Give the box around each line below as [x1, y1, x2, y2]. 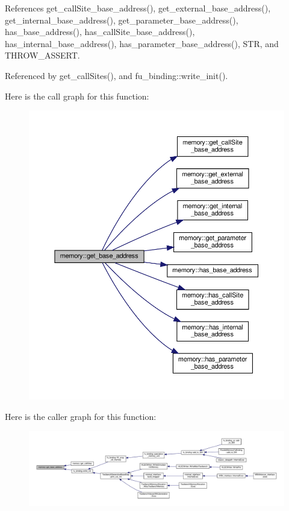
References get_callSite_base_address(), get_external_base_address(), [5, 2, 271, 14]
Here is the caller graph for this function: [5, 410, 157, 422]
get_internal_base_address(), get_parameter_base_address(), [5, 13, 238, 26]
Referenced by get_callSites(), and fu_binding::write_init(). [5, 69, 228, 81]
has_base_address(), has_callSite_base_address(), [5, 25, 195, 38]
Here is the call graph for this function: [5, 89, 149, 102]
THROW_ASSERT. [5, 49, 80, 62]
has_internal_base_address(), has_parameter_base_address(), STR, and [5, 37, 279, 49]
